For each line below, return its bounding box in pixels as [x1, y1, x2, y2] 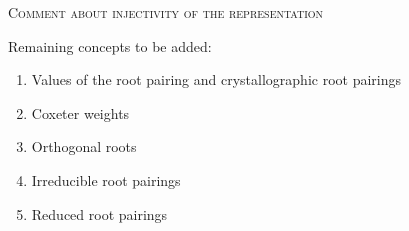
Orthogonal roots [31, 136, 137, 157]
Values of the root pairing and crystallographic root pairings [31, 69, 401, 90]
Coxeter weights [31, 102, 130, 123]
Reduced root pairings [31, 203, 168, 224]
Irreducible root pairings [31, 169, 181, 190]
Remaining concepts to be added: [8, 35, 212, 56]
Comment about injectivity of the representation [8, 2, 324, 22]
